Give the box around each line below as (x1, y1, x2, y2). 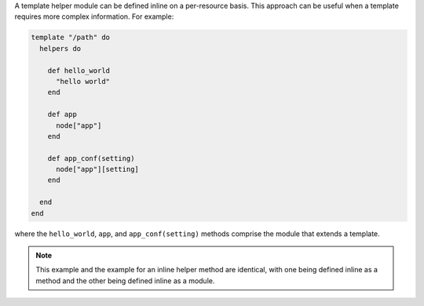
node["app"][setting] (56, 165, 139, 174)
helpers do (39, 44, 82, 53)
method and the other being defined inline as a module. (35, 275, 215, 286)
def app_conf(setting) (47, 154, 135, 162)
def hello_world (47, 66, 110, 75)
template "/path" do (31, 33, 110, 42)
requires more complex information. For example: (14, 12, 174, 21)
